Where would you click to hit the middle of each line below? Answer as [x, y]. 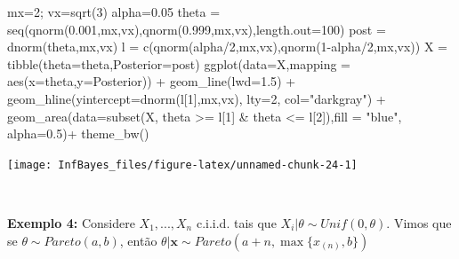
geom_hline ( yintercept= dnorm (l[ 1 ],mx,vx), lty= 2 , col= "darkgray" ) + [197, 98]
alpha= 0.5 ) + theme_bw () [78, 133]
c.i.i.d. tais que [236, 223]
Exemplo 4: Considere [71, 223]
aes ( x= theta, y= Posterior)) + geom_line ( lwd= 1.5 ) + [152, 81]
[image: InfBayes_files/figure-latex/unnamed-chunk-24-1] [182, 165]
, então [138, 240]
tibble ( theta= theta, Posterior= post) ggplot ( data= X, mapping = [179, 63]
